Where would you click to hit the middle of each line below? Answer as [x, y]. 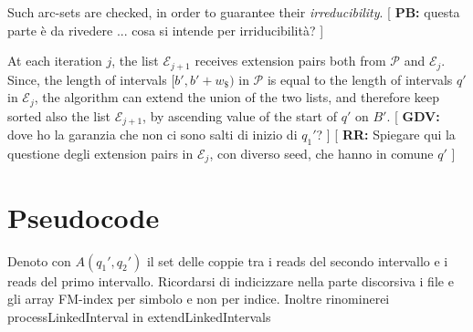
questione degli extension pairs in [100, 153]
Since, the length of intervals [87, 79]
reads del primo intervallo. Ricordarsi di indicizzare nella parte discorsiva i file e [231, 280]
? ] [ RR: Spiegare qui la [386, 135]
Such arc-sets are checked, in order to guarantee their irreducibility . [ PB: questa [234, 12]
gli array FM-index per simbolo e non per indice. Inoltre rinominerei [199, 299]
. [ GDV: [413, 115]
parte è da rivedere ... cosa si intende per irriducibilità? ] [166, 30]
